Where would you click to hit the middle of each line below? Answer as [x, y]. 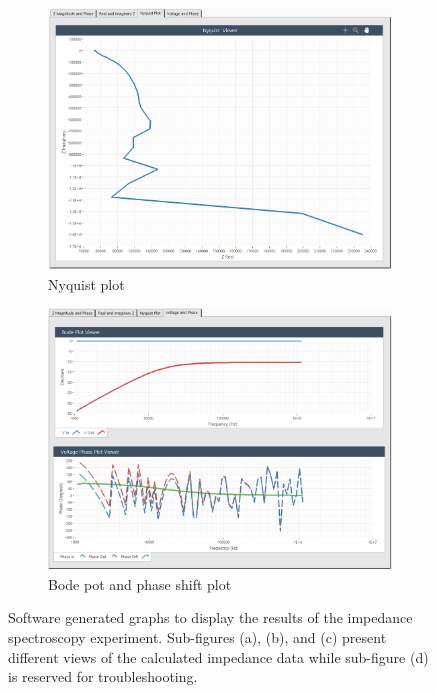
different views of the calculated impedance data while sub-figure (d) [218, 656]
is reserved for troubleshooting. [103, 676]
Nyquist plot [86, 283]
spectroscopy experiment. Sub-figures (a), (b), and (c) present [197, 636]
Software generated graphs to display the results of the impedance [210, 617]
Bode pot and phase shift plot [140, 583]
